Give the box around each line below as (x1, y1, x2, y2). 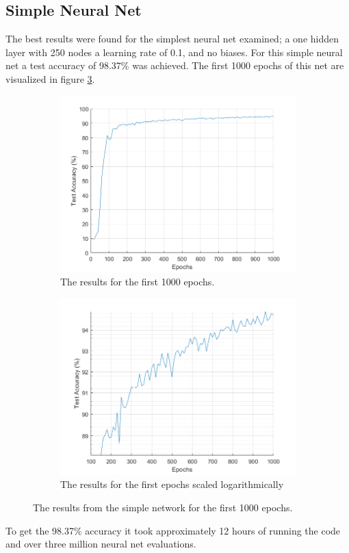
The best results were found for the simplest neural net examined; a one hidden (5, 31, 339, 46)
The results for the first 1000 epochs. (60, 274, 215, 289)
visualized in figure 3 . (5, 71, 95, 86)
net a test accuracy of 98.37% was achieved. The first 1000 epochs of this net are (5, 58, 344, 73)
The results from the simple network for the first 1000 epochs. (33, 500, 293, 514)
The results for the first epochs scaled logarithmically (60, 477, 284, 491)
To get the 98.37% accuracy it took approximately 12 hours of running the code (5, 523, 341, 537)
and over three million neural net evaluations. (5, 537, 196, 551)
